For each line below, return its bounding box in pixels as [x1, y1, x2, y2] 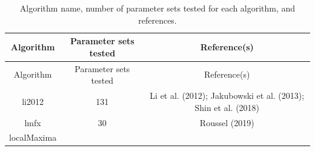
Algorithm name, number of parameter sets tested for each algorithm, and [19, 2, 296, 14]
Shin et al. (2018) [194, 101, 260, 113]
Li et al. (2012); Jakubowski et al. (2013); [150, 89, 305, 102]
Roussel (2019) [199, 116, 254, 129]
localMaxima [9, 131, 57, 144]
